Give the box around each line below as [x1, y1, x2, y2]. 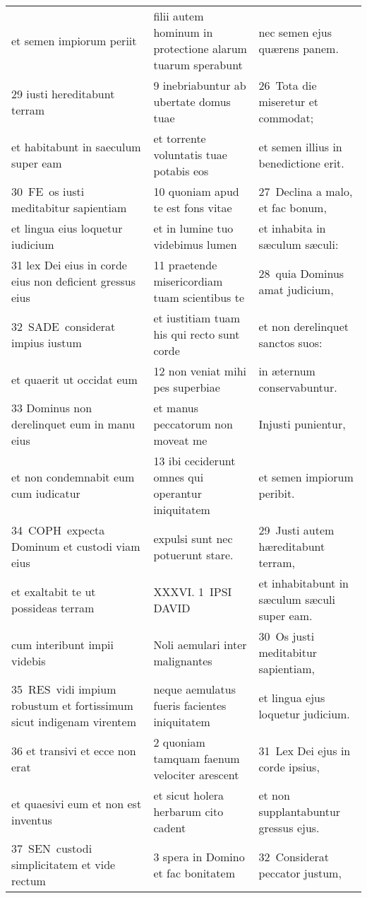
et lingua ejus [258, 689, 325, 706]
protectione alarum [153, 40, 247, 57]
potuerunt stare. [153, 546, 234, 563]
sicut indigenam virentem [11, 713, 137, 730]
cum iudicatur [11, 485, 80, 501]
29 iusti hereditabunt [11, 85, 115, 102]
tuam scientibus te [153, 289, 245, 305]
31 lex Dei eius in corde [11, 257, 127, 273]
